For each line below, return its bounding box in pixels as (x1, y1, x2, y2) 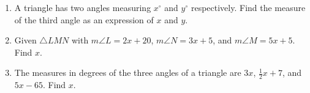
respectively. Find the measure (191, 1, 306, 13)
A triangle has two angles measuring (14, 1, 151, 13)
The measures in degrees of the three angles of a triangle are (14, 66, 241, 79)
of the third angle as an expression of (14, 13, 154, 26)
